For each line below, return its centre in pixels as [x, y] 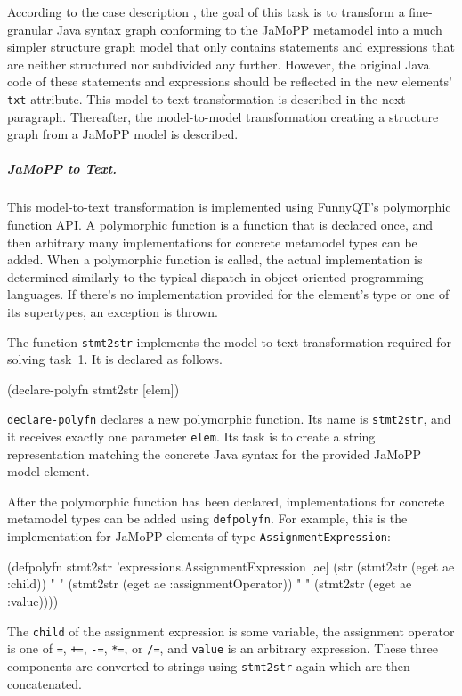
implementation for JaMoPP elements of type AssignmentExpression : [199, 536]
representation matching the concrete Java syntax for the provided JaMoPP [215, 453]
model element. [49, 471]
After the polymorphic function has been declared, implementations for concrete [226, 501]
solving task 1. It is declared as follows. [115, 359]
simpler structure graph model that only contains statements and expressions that [231, 47]
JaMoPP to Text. [62, 169]
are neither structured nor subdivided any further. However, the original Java [219, 64]
